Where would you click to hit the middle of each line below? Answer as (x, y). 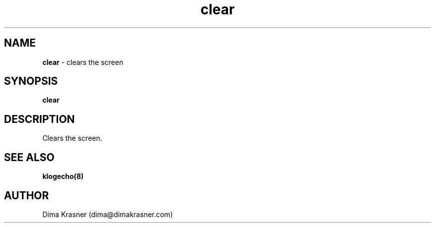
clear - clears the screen (83, 62)
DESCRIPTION (39, 119)
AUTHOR (27, 195)
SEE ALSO (29, 157)
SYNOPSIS (31, 81)
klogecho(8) (63, 176)
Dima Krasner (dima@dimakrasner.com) (108, 214)
